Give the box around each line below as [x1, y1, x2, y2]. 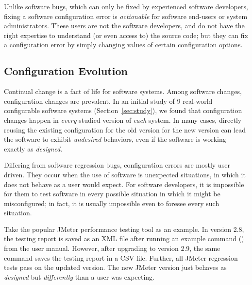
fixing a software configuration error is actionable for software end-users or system [4, 11, 248, 21]
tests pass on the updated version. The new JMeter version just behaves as [4, 262, 227, 272]
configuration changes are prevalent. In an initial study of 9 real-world [4, 95, 213, 106]
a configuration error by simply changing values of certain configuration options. [4, 39, 243, 50]
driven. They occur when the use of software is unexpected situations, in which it [4, 169, 246, 179]
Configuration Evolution [4, 63, 128, 78]
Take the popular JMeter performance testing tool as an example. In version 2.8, [4, 224, 244, 234]
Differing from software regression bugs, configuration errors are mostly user [4, 160, 230, 170]
